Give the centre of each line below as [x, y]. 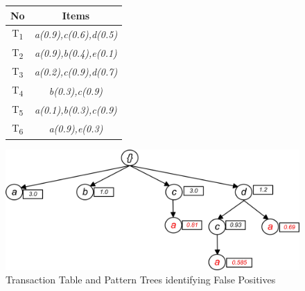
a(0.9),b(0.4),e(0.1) [76, 52]
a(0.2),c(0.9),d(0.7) [76, 72]
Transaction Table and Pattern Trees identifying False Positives [141, 280]
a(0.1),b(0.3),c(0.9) [76, 110]
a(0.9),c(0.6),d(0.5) [76, 34]
